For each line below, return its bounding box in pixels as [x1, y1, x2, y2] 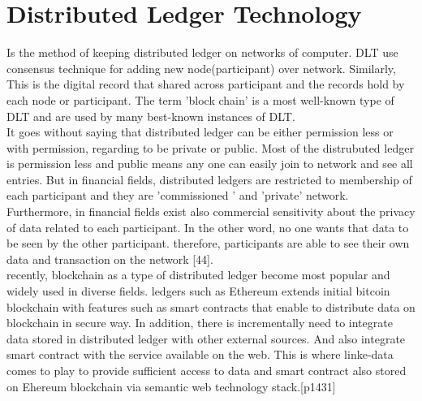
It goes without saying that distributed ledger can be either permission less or [6, 123, 394, 140]
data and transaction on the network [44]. [6, 250, 213, 267]
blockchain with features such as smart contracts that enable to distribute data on [6, 298, 416, 315]
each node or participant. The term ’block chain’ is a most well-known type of [6, 91, 394, 108]
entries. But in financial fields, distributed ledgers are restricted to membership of [6, 170, 412, 188]
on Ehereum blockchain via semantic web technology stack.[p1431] [6, 377, 336, 395]
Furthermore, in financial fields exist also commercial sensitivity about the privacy [6, 203, 416, 220]
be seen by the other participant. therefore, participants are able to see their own [6, 235, 410, 252]
